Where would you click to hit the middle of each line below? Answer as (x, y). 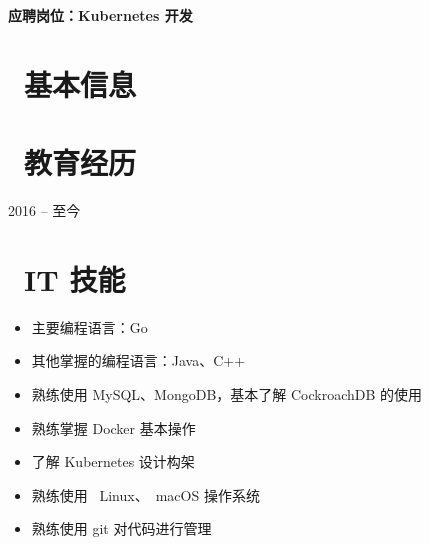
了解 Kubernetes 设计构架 (113, 461)
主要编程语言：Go (89, 326)
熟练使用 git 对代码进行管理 (121, 528)
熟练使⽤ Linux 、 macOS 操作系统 (145, 494)
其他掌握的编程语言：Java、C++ (138, 360)
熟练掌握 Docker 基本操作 (113, 427)
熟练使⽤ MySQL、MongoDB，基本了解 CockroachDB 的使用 (227, 394)
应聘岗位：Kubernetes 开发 (100, 15)
